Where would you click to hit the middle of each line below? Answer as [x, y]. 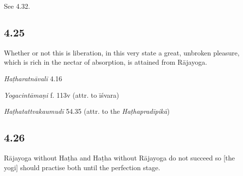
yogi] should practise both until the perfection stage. [82, 167]
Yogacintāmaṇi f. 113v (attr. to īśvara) [62, 95]
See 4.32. [17, 6]
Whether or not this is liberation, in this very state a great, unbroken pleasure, [122, 52]
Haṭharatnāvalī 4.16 [33, 78]
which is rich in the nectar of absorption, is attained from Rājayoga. [106, 62]
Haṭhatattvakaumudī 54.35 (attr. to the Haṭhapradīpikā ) [87, 111]
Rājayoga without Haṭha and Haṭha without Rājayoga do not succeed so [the [120, 157]
